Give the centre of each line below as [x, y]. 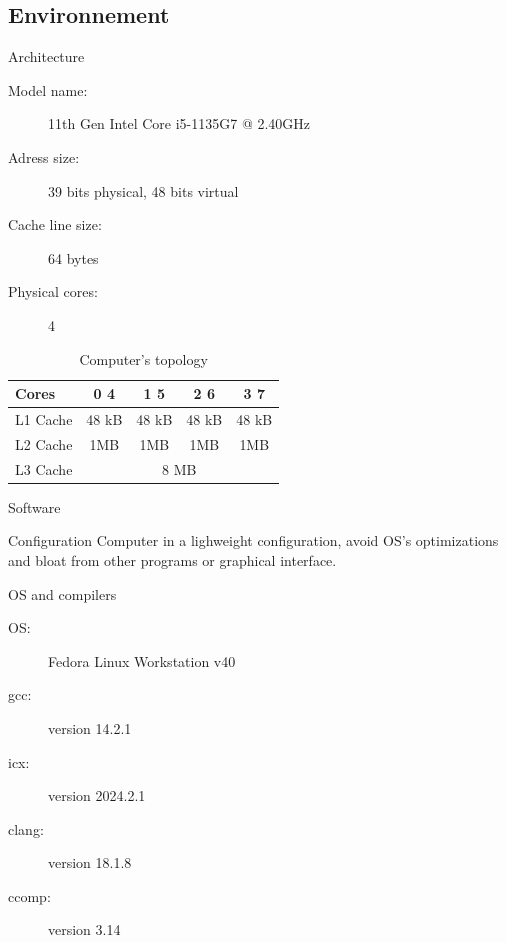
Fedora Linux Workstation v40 [142, 660]
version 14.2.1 [90, 727]
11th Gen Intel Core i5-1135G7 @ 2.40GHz [179, 123]
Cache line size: [55, 224]
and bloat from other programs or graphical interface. [172, 559]
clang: [26, 828]
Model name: [48, 89]
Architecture [46, 56]
